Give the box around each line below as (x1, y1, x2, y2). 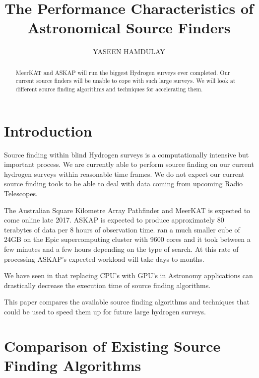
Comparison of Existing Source (4, 335, 221, 356)
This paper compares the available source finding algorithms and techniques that (4, 297, 250, 307)
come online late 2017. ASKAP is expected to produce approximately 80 (4, 215, 224, 225)
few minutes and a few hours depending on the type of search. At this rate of (4, 243, 239, 254)
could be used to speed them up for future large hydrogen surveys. (4, 306, 206, 316)
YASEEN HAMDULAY (93, 46, 165, 57)
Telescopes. (4, 188, 38, 198)
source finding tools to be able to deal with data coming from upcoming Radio (4, 178, 243, 189)
